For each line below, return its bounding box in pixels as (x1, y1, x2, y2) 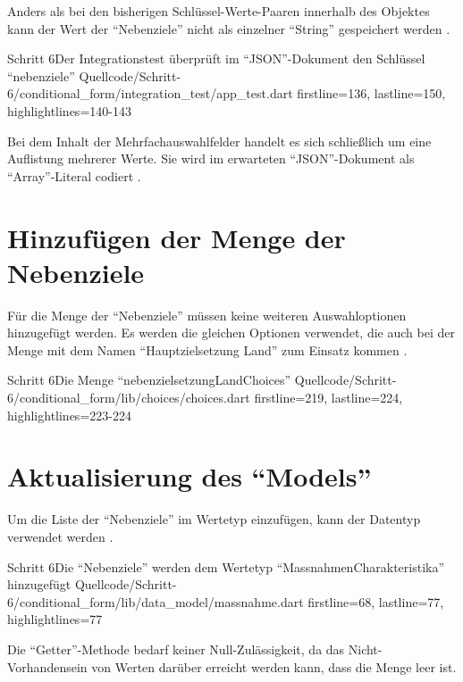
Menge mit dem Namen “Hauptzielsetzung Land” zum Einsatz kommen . (7, 340, 408, 359)
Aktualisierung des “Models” (7, 458, 372, 495)
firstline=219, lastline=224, (254, 388, 403, 407)
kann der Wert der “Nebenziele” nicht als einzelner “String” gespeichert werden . (7, 19, 450, 37)
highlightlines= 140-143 (7, 101, 131, 120)
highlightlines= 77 (7, 610, 103, 628)
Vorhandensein (7, 657, 88, 676)
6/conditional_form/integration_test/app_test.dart (7, 84, 293, 103)
